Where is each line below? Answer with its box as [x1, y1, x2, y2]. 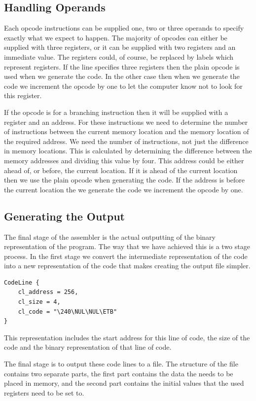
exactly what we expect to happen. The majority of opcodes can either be [4, 32, 227, 42]
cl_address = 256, [18, 289, 78, 296]
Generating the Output [4, 208, 125, 223]
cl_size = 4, [18, 298, 61, 306]
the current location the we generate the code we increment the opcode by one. [4, 184, 243, 194]
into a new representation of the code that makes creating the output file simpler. [4, 260, 251, 271]
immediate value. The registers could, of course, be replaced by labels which [4, 51, 234, 62]
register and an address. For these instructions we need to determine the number [4, 116, 248, 127]
